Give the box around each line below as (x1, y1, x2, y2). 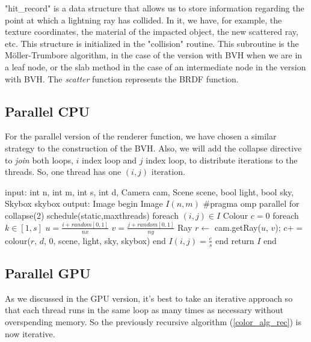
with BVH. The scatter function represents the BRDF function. (5, 72, 239, 85)
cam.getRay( (214, 221, 261, 233)
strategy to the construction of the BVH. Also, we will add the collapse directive (5, 141, 302, 154)
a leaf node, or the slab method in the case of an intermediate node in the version (5, 60, 306, 73)
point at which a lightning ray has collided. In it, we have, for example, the (5, 13, 282, 26)
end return (215, 234, 254, 246)
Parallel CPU (5, 102, 90, 120)
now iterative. (5, 327, 55, 340)
